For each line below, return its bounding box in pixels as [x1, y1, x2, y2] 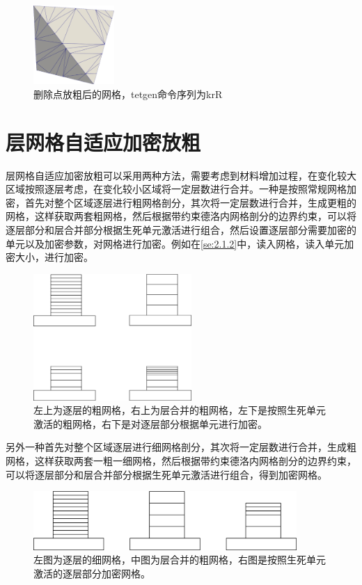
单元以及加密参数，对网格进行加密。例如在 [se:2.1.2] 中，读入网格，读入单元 [6, 236, 345, 250]
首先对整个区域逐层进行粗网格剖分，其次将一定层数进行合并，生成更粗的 [24, 195, 356, 209]
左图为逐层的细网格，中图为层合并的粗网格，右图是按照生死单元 [33, 552, 326, 567]
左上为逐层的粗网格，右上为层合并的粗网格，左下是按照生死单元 [33, 403, 326, 417]
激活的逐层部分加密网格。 [33, 566, 150, 580]
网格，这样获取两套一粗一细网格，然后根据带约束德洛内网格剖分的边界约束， [6, 454, 356, 468]
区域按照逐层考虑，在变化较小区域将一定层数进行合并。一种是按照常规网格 [6, 182, 347, 196]
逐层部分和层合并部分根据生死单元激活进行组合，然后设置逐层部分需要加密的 [6, 223, 356, 237]
